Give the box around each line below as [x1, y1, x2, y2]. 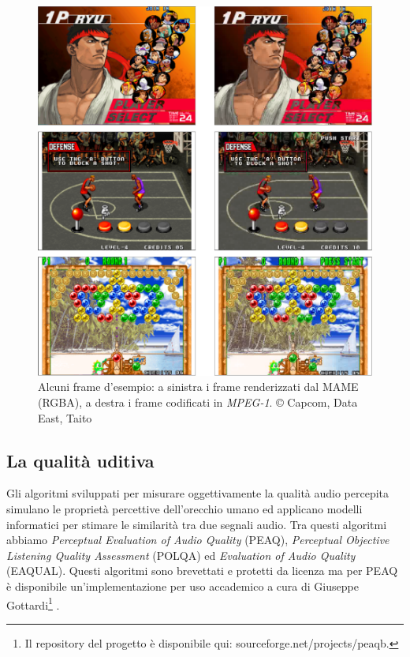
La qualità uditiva [6, 448, 155, 472]
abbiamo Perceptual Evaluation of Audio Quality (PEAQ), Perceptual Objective [6, 531, 389, 548]
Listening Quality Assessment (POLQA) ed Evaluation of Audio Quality [6, 546, 356, 563]
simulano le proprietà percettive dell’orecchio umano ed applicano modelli [6, 501, 363, 517]
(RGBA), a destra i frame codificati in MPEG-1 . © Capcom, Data [38, 394, 358, 411]
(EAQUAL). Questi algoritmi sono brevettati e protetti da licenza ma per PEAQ [6, 562, 398, 579]
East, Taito [38, 409, 92, 426]
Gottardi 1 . [6, 594, 60, 613]
